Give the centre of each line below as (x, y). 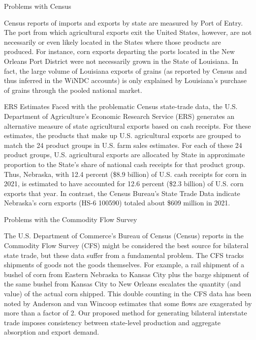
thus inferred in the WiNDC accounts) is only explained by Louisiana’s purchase (125, 80)
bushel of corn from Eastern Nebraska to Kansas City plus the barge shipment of (127, 274)
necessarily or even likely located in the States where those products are (112, 42)
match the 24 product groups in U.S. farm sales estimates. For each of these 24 (123, 145)
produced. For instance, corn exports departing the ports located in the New (119, 51)
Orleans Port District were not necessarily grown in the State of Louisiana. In (121, 61)
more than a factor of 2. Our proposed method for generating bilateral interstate (126, 313)
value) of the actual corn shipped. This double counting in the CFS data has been (128, 294)
